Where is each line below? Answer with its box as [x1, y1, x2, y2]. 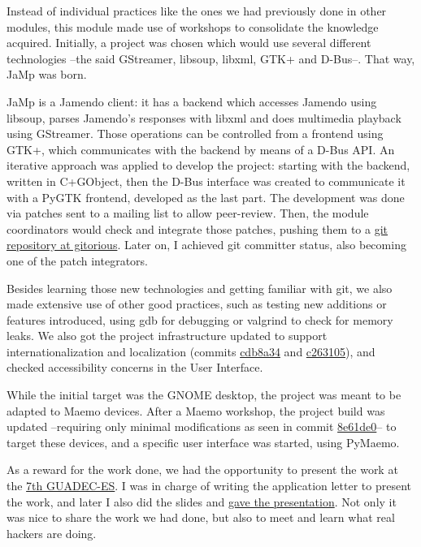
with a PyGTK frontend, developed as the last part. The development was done [7, 188, 405, 205]
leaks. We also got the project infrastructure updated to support [7, 327, 328, 344]
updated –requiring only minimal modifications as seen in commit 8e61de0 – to [7, 418, 397, 435]
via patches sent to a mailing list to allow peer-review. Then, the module [7, 205, 369, 222]
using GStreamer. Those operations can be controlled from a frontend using [7, 125, 384, 142]
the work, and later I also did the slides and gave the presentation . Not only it [7, 493, 397, 510]
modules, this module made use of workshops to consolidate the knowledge [7, 18, 379, 35]
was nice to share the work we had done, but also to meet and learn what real [7, 509, 395, 526]
